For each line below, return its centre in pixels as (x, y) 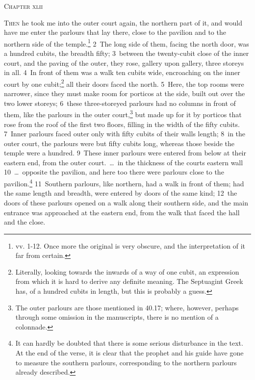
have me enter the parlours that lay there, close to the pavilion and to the (115, 32)
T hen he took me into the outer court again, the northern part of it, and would (123, 22)
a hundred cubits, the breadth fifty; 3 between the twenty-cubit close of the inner (127, 53)
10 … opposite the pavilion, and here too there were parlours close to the (114, 172)
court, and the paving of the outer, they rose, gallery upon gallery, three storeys (124, 63)
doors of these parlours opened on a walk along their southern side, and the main (126, 202)
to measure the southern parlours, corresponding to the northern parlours (126, 362)
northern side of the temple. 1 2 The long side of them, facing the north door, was (127, 43)
